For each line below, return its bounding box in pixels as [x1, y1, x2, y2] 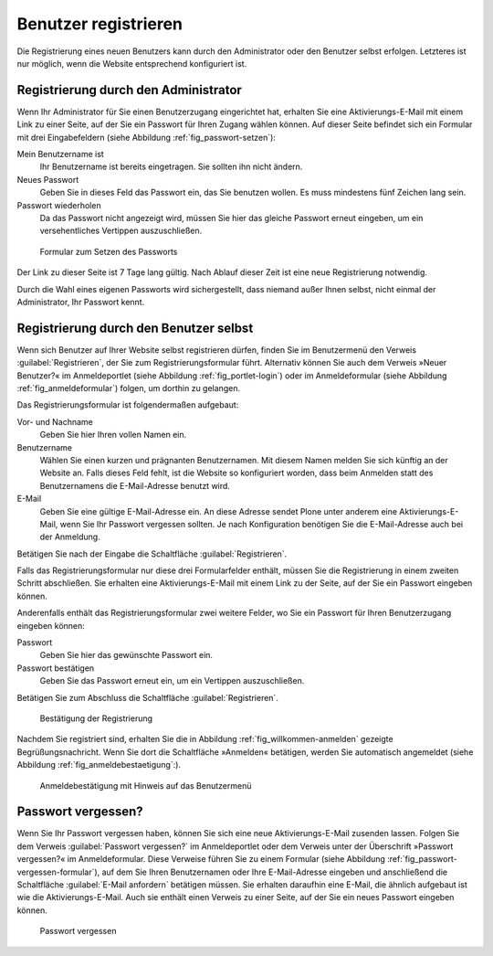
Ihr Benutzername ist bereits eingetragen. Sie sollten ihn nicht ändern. [39, 161, 303, 173]
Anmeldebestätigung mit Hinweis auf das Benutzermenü [39, 780, 252, 791]
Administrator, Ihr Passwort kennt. [16, 296, 145, 307]
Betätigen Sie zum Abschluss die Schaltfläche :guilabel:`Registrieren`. [16, 692, 278, 703]
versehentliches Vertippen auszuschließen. [39, 225, 203, 237]
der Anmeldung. [39, 531, 100, 543]
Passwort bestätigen [16, 663, 95, 674]
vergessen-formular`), [16, 866, 100, 877]
